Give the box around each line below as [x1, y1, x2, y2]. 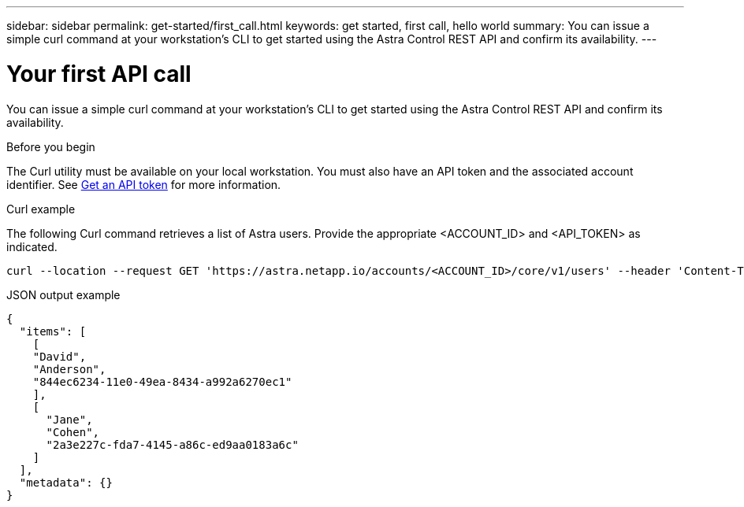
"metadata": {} [19, 476, 113, 489]
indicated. [6, 239, 58, 253]
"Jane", [46, 413, 93, 426]
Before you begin [6, 139, 95, 154]
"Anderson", [32, 362, 106, 376]
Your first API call [6, 60, 192, 87]
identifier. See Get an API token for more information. [6, 177, 281, 191]
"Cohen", [46, 425, 100, 439]
